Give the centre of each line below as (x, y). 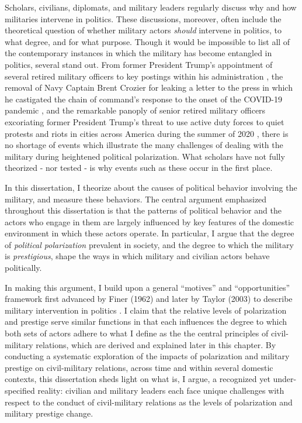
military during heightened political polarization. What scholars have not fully (145, 156)
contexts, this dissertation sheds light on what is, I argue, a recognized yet (138, 379)
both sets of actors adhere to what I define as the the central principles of (137, 333)
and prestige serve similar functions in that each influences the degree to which (146, 321)
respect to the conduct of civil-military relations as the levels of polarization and (149, 402)
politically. (23, 268)
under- (285, 379)
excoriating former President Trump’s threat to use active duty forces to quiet (145, 121)
